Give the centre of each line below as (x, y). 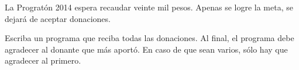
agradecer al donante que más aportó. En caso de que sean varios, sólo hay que (146, 49)
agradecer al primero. (43, 60)
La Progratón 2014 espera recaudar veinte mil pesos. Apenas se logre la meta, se (149, 7)
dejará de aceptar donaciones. (58, 18)
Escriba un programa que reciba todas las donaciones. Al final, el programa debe (149, 38)
